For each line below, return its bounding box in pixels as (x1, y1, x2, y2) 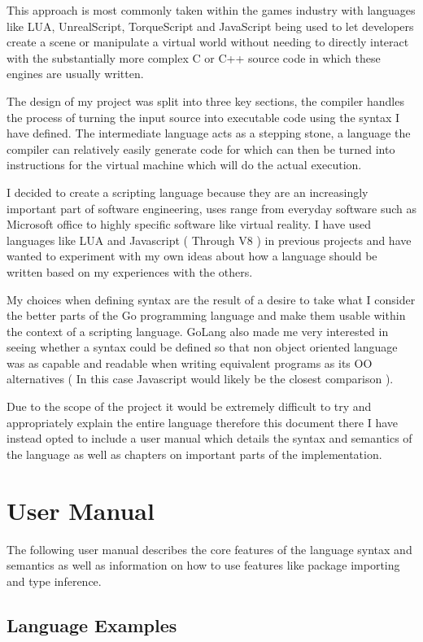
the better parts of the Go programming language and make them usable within (7, 307, 406, 324)
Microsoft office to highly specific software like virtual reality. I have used (7, 216, 372, 233)
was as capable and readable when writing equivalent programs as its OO (7, 354, 373, 371)
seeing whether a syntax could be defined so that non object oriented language (7, 338, 398, 356)
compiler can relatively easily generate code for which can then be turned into (7, 140, 395, 157)
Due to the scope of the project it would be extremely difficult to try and (7, 398, 372, 415)
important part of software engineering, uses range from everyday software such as (7, 199, 416, 216)
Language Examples (7, 612, 177, 637)
